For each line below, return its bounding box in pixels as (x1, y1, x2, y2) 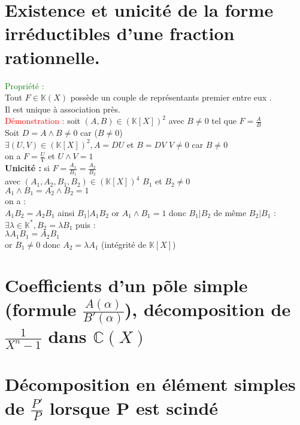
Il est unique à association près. (5, 102, 120, 115)
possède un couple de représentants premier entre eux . (70, 91, 272, 104)
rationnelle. (5, 44, 100, 69)
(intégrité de (101, 238, 147, 250)
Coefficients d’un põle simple (5, 273, 248, 297)
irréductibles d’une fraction (5, 21, 235, 45)
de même (213, 207, 247, 218)
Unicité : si (5, 162, 50, 174)
